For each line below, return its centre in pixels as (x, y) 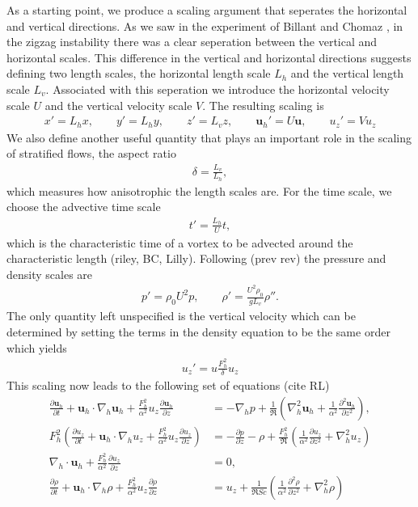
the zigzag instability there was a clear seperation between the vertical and (192, 42)
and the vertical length (347, 73)
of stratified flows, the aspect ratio (91, 153)
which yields (37, 347)
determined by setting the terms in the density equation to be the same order (198, 332)
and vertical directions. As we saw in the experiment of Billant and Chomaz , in (205, 25)
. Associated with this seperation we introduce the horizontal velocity (217, 89)
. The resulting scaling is (263, 105)
